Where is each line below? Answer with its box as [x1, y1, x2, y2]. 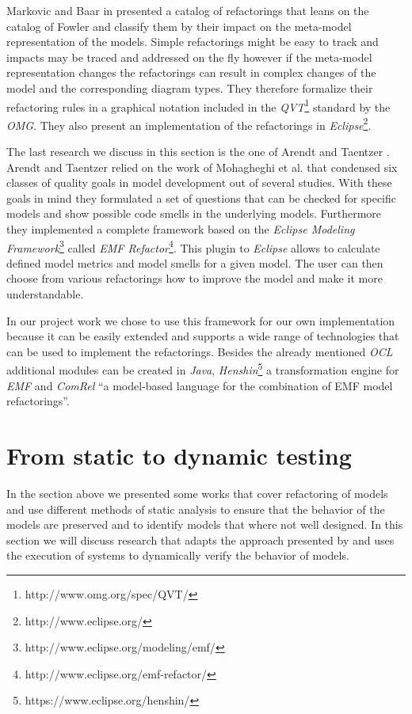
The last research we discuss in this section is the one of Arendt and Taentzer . [6, 143, 390, 160]
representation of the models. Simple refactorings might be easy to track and [6, 33, 379, 50]
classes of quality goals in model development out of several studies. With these [6, 174, 392, 191]
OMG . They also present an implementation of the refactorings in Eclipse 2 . [6, 114, 372, 133]
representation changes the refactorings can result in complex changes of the [6, 64, 376, 81]
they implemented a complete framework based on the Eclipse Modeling [6, 221, 355, 237]
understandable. [6, 286, 84, 302]
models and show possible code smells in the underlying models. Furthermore [6, 205, 382, 222]
